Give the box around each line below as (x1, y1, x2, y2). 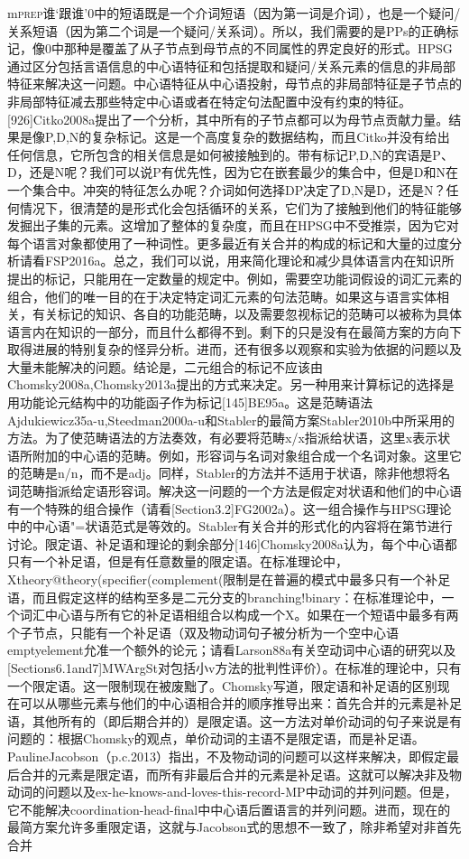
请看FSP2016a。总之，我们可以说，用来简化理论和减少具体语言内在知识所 (19, 251, 455, 270)
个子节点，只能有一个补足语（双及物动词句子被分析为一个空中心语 (7, 622, 399, 641)
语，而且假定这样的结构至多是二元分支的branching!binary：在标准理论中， (7, 587, 442, 606)
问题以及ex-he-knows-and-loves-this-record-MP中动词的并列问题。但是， (44, 782, 457, 801)
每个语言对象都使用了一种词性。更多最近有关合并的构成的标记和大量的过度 (7, 233, 449, 252)
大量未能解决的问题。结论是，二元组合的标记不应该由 (7, 357, 323, 376)
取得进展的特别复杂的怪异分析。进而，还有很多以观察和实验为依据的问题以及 (7, 340, 462, 359)
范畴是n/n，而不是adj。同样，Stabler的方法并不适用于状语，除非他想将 (19, 463, 438, 482)
